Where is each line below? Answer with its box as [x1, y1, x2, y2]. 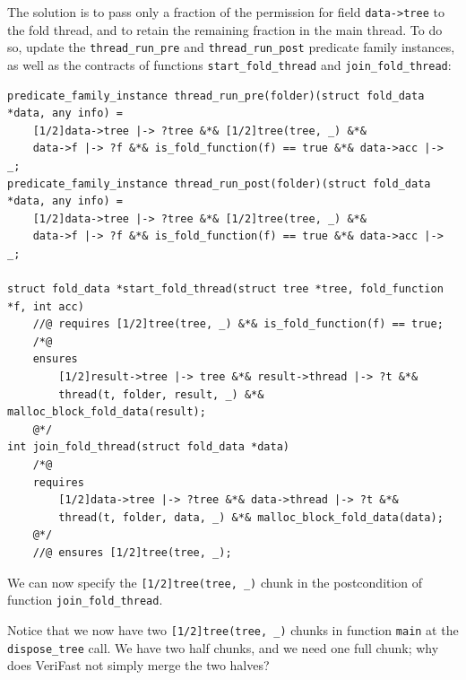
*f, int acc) [7, 300, 84, 313]
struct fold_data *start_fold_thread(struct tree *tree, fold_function [7, 283, 444, 296]
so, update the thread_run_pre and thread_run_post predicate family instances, [7, 38, 455, 57]
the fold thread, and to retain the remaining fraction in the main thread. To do [7, 20, 443, 39]
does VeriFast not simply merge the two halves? [7, 656, 270, 675]
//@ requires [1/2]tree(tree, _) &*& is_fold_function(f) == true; [32, 318, 444, 331]
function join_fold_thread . [7, 590, 163, 609]
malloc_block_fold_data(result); [7, 405, 206, 419]
